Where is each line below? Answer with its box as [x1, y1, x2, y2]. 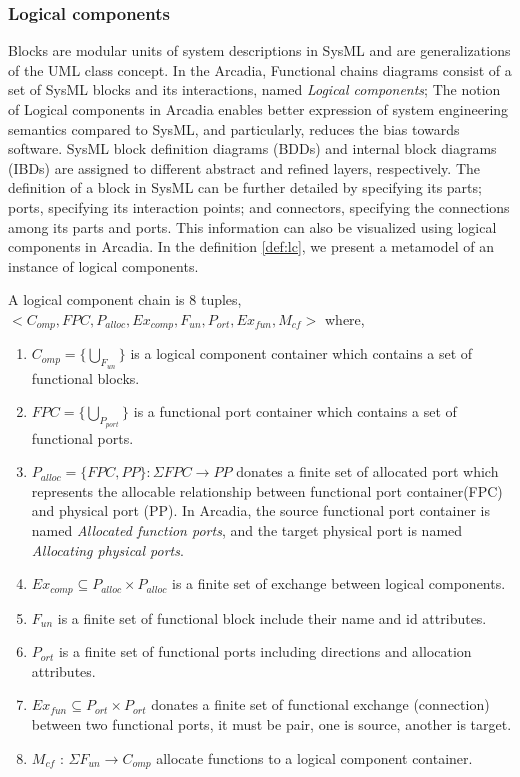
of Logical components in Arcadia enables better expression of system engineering [8, 99, 509, 119]
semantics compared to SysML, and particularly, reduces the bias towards [8, 118, 460, 139]
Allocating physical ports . [31, 539, 184, 560]
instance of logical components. [8, 255, 199, 276]
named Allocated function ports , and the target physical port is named [31, 520, 463, 540]
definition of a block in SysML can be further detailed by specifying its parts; [8, 177, 482, 198]
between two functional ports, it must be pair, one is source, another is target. [31, 714, 512, 735]
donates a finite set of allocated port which [236, 461, 499, 482]
